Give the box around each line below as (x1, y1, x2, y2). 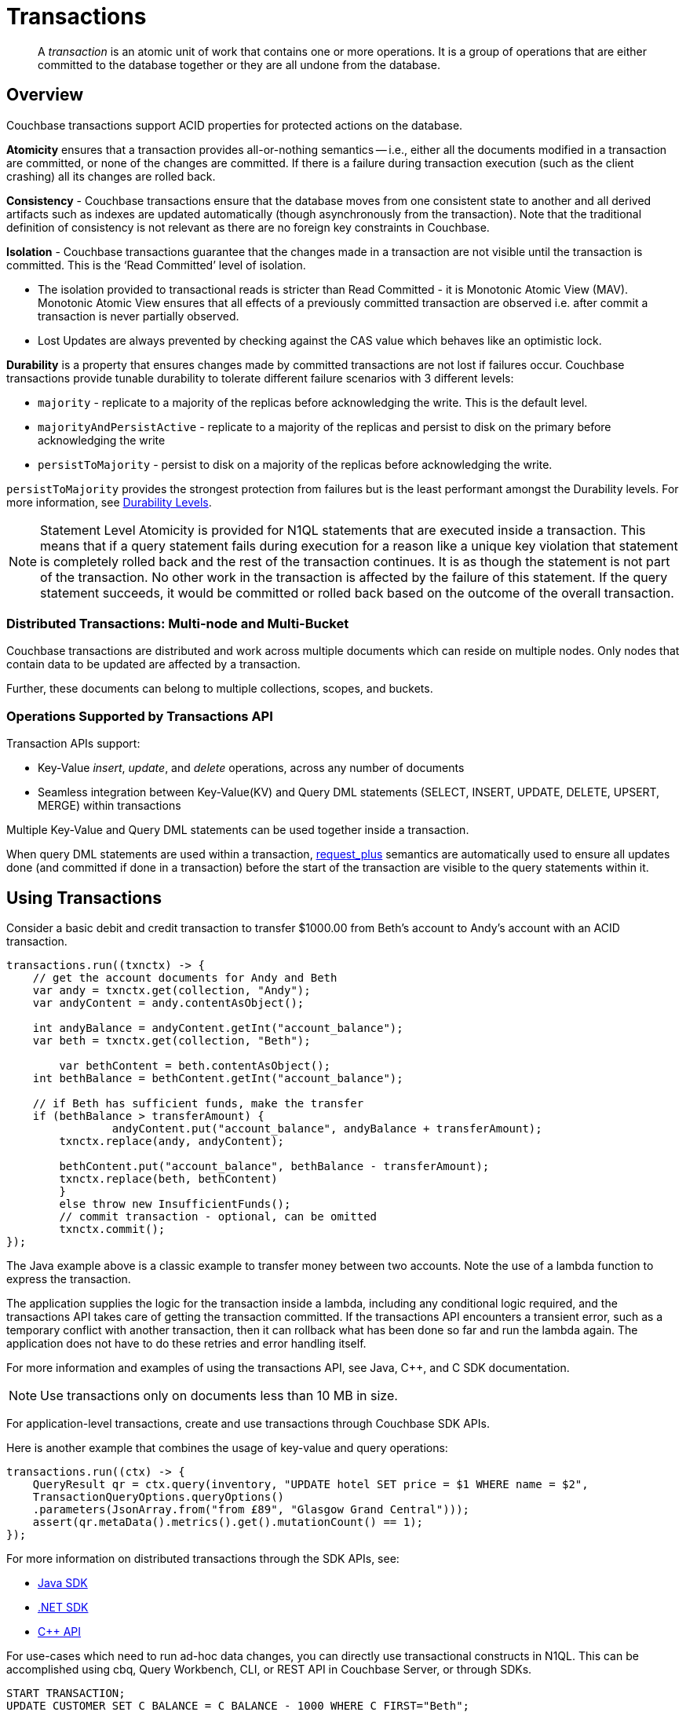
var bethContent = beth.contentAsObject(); (59, 1059, 331, 1072)
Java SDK (38, 1575, 88, 1589)
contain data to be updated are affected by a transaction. (6, 657, 301, 671)
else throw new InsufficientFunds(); (59, 1197, 291, 1210)
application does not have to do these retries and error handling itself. (6, 1336, 367, 1350)
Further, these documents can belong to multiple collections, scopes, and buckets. (6, 682, 433, 696)
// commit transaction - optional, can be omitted (59, 1209, 378, 1223)
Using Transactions (6, 887, 162, 908)
